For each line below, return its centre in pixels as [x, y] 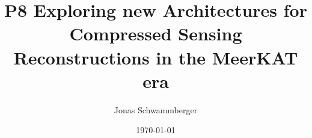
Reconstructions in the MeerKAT [156, 57]
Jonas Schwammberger [156, 109]
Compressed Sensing [156, 33]
